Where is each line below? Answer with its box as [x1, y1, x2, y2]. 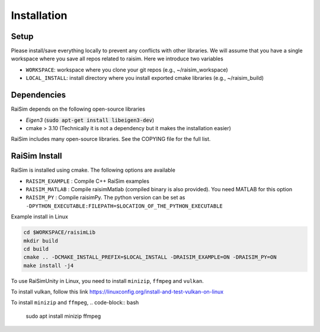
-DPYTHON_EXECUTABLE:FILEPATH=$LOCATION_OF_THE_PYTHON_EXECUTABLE [25, 202, 223, 209]
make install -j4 [23, 262, 74, 269]
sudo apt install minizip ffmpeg [25, 312, 101, 320]
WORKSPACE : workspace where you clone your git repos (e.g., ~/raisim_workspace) [25, 66, 228, 73]
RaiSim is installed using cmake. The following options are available [11, 166, 176, 174]
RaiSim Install [11, 151, 62, 161]
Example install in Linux [11, 213, 68, 220]
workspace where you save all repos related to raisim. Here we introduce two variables [11, 55, 223, 62]
